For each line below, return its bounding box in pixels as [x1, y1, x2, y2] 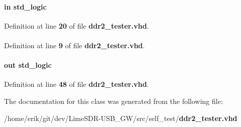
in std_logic [4, 1, 47, 12]
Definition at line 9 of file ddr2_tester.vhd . [4, 40, 145, 50]
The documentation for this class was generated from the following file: [4, 95, 223, 106]
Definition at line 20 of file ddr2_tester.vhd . [4, 20, 149, 31]
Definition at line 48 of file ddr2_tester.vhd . [4, 79, 149, 89]
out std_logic [4, 60, 52, 70]
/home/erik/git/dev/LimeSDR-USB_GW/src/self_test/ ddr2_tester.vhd [4, 112, 237, 123]
